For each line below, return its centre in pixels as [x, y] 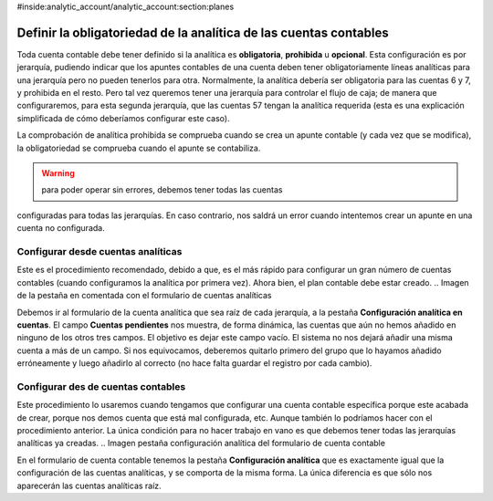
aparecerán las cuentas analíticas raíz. [89, 485]
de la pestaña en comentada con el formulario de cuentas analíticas [144, 296]
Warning [58, 173]
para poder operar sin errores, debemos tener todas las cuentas [162, 190]
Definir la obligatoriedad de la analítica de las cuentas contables [203, 32]
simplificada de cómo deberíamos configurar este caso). [123, 118]
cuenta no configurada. [61, 228]
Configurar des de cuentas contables [101, 386]
